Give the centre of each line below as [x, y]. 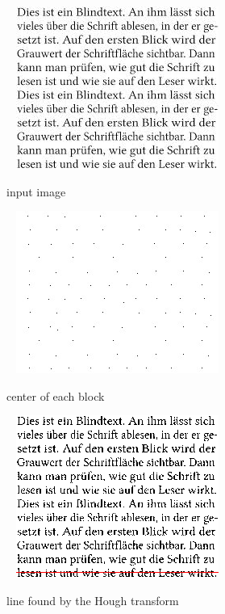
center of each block [56, 395]
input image [36, 191]
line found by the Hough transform [93, 600]
